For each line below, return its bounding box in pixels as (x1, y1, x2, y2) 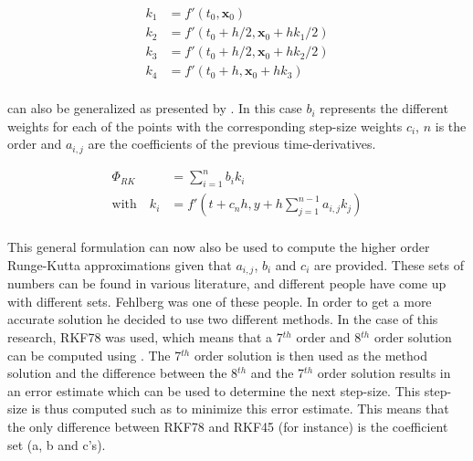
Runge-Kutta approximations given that (7, 255, 232, 274)
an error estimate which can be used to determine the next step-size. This (7, 381, 420, 400)
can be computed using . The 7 (7, 345, 182, 364)
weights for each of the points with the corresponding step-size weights (7, 116, 403, 135)
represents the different (320, 99, 448, 118)
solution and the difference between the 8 (7, 363, 238, 382)
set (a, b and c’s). (7, 435, 106, 454)
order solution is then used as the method (194, 345, 427, 364)
